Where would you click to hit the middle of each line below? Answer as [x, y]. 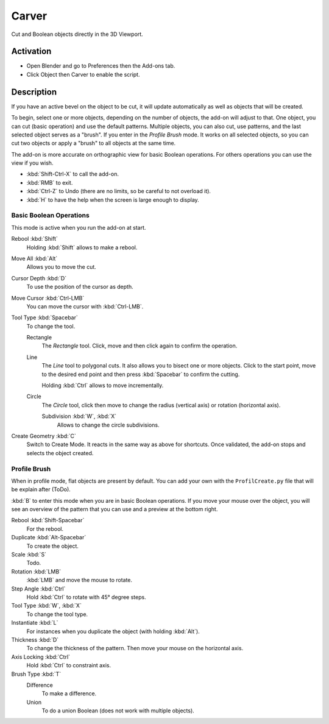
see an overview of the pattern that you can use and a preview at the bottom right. [115, 509]
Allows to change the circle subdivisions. [108, 425]
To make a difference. [69, 694]
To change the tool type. [57, 614]
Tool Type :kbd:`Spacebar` [45, 318]
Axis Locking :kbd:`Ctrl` [41, 657]
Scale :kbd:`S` [29, 555]
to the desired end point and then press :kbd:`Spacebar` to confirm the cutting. [141, 374]
